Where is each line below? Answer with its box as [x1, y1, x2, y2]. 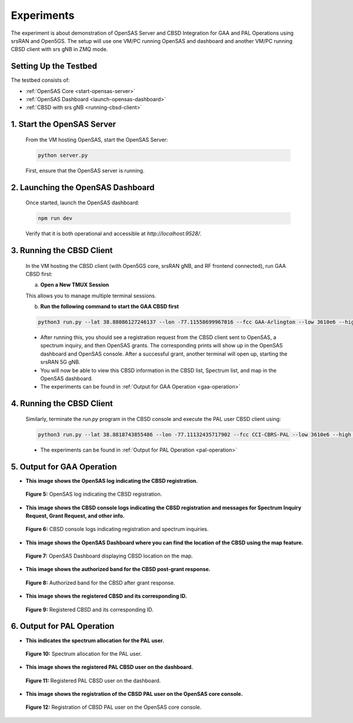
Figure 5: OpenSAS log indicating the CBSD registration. [25, 490, 162, 498]
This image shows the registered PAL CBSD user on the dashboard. [25, 664, 194, 671]
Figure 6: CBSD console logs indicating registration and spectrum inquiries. [25, 526, 209, 533]
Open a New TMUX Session [40, 281, 109, 288]
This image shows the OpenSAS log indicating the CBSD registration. [25, 477, 198, 484]
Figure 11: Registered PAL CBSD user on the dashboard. [25, 677, 161, 684]
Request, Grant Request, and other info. [25, 512, 125, 519]
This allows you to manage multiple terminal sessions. [25, 292, 156, 299]
